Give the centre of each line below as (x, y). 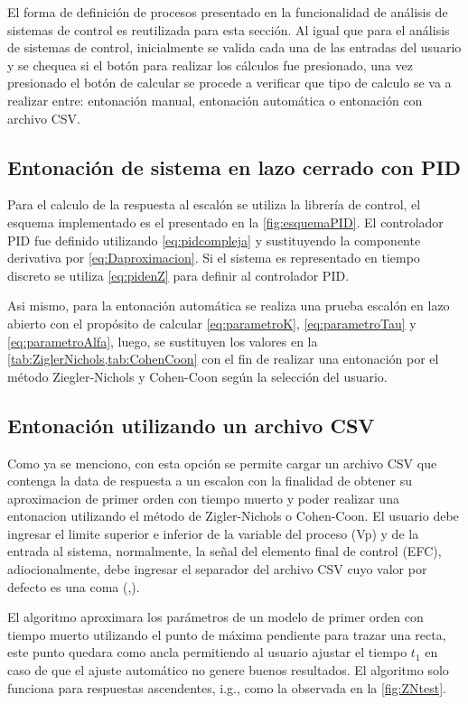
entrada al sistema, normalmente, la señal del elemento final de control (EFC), (225, 551)
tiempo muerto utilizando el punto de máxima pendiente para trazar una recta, (227, 634)
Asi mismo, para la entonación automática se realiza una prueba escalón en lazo (229, 306)
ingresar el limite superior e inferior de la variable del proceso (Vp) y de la (213, 533)
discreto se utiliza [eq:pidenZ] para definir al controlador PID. (178, 275)
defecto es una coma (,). (74, 586)
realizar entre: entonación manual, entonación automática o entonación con (215, 100)
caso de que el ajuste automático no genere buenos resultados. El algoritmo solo (228, 670)
